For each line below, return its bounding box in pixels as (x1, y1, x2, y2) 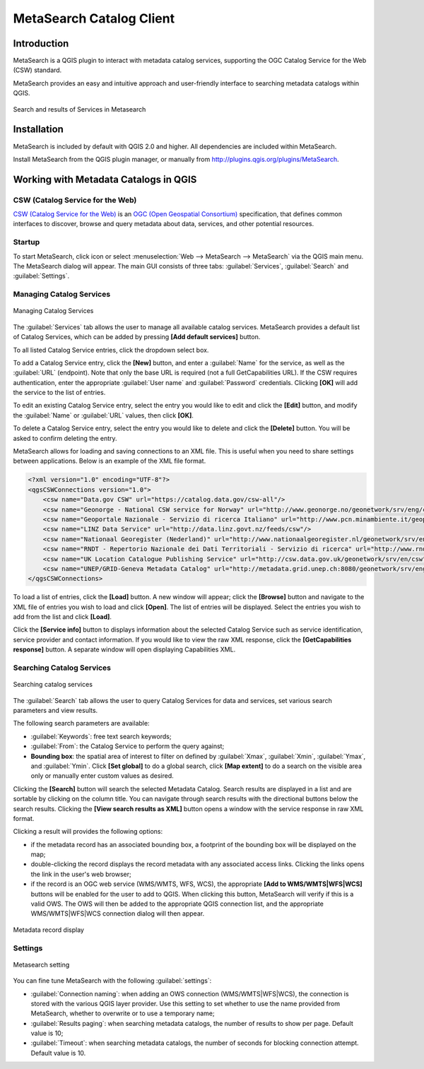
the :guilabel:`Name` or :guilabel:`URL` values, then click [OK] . (13, 411, 194, 420)
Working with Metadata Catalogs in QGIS (13, 173, 197, 185)
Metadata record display (13, 926, 85, 934)
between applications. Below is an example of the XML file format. (13, 456, 206, 466)
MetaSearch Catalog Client (13, 11, 175, 26)
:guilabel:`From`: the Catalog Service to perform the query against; (30, 742, 225, 750)
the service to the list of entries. (13, 389, 106, 397)
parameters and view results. (13, 706, 98, 714)
